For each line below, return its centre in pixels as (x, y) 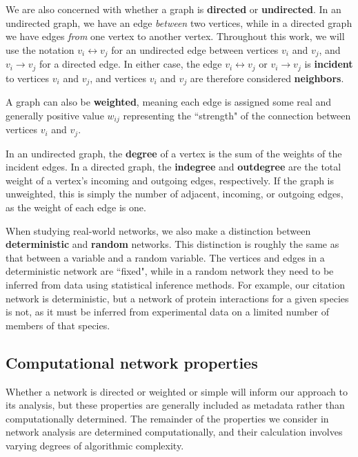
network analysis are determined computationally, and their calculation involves (174, 432)
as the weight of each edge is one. (76, 207)
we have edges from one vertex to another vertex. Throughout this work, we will (175, 36)
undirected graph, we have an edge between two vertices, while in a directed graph (179, 22)
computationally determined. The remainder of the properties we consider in (167, 418)
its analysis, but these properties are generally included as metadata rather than (175, 405)
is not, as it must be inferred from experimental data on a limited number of (168, 312)
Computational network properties (132, 362)
